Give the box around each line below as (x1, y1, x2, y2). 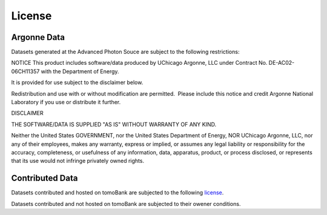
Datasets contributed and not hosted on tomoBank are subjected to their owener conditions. (11, 200, 241, 207)
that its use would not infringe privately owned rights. (11, 157, 145, 165)
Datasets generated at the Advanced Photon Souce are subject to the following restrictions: (11, 48, 240, 56)
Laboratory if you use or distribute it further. (11, 99, 121, 106)
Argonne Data (11, 32, 65, 42)
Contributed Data (11, 173, 78, 184)
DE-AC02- (268, 59, 295, 67)
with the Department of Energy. (41, 67, 119, 75)
